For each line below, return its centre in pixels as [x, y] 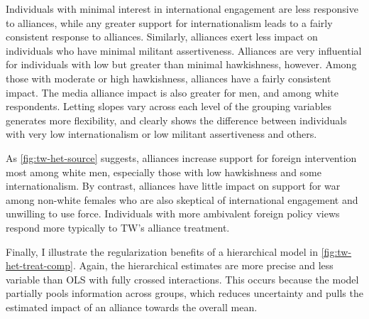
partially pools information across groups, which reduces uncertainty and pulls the [184, 293]
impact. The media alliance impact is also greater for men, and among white [172, 92]
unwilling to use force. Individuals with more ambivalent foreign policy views [173, 213]
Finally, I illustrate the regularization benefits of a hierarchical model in [162, 251]
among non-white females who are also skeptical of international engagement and [182, 199]
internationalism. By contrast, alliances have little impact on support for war [173, 186]
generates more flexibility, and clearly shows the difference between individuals [176, 120]
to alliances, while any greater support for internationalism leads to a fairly [169, 22]
